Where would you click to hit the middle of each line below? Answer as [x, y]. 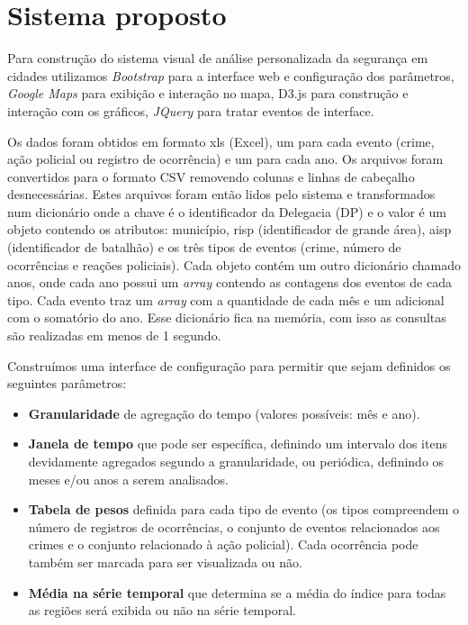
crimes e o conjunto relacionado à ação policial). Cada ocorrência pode [223, 544]
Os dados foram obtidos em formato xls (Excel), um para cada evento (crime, [221, 141]
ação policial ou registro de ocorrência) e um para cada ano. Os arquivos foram [225, 159]
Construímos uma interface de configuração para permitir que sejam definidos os [229, 365]
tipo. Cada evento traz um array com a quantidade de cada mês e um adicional [226, 299]
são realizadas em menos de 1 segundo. [114, 335]
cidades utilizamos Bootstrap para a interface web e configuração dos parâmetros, [231, 75]
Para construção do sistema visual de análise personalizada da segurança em [218, 58]
